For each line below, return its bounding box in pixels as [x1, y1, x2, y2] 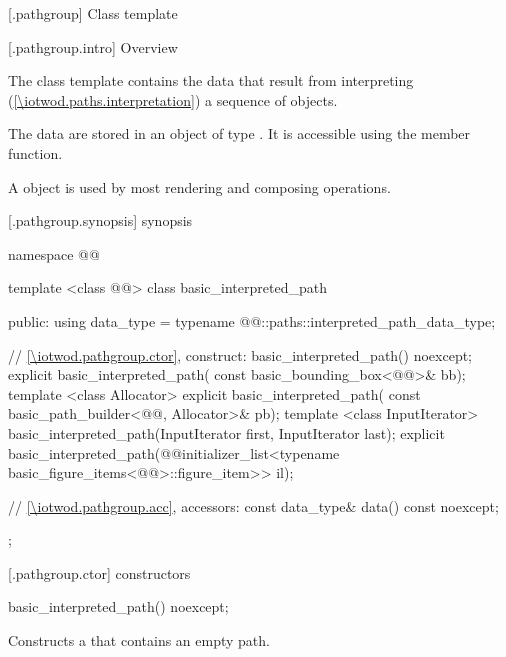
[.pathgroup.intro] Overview [8, 36, 178, 57]
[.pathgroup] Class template [8, 3, 178, 23]
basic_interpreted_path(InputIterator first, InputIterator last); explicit [8, 422, 445, 443]
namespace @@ [8, 243, 100, 264]
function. [8, 142, 63, 163]
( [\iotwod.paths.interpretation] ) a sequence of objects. [8, 89, 338, 110]
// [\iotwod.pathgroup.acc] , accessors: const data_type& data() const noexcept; [8, 495, 499, 516]
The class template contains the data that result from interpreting [8, 70, 414, 91]
